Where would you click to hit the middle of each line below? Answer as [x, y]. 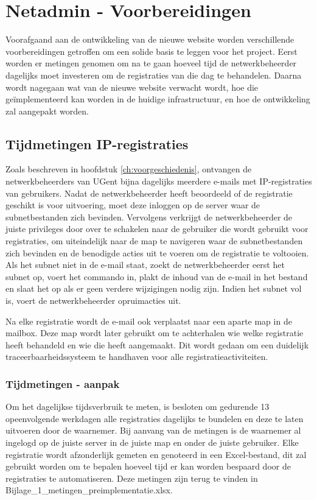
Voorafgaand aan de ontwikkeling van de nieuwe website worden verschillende [150, 39]
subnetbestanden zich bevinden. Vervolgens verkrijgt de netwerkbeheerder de [149, 217]
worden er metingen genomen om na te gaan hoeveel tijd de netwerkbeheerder [151, 63]
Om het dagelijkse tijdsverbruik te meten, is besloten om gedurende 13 [138, 407]
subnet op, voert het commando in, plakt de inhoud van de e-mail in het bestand [157, 276]
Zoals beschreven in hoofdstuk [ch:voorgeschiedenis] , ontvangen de [129, 169]
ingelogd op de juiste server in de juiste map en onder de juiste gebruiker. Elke [152, 442]
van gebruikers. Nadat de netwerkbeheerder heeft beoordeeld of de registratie [149, 193]
